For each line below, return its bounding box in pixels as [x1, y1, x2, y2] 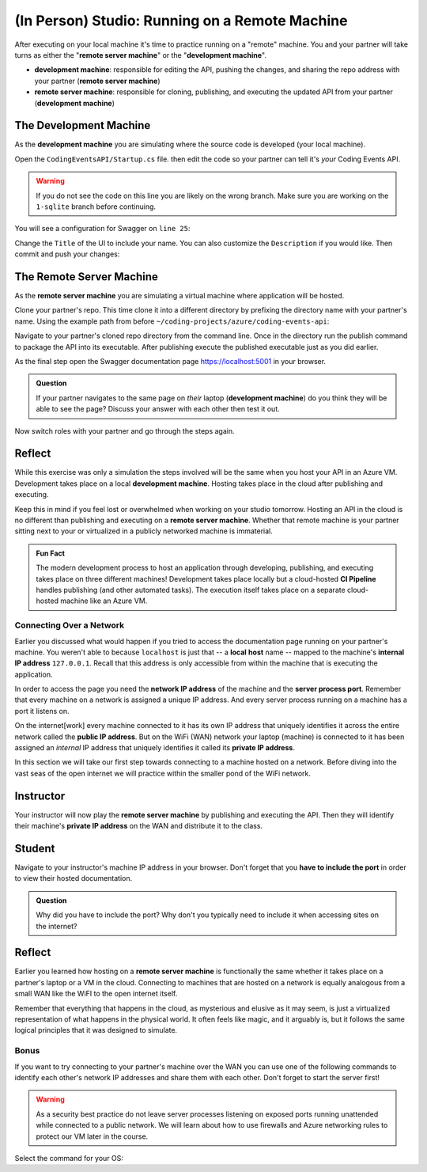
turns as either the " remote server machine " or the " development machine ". [14, 50, 266, 59]
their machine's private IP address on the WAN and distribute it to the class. [14, 821, 263, 831]
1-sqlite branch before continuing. [36, 202, 157, 211]
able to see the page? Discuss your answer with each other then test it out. [36, 404, 280, 414]
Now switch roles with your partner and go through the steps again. [14, 426, 235, 435]
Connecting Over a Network [14, 620, 125, 631]
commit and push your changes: [14, 249, 120, 259]
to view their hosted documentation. [14, 874, 133, 883]
